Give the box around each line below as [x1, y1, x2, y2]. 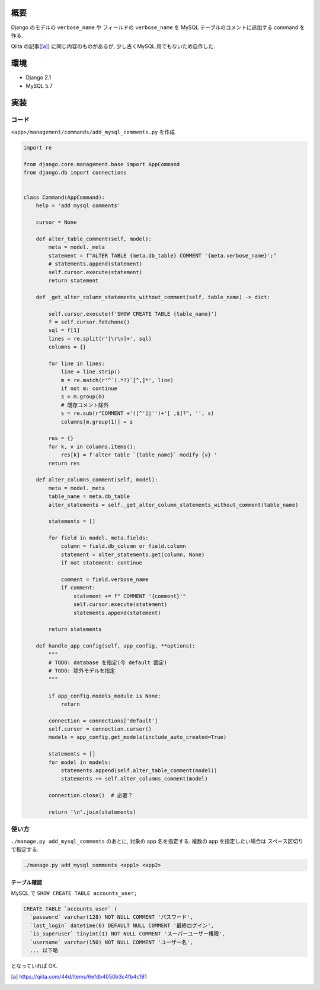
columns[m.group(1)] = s [60, 418, 133, 425]
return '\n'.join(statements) [48, 808, 136, 816]
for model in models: [48, 759, 111, 766]
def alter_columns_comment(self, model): [36, 477, 158, 483]
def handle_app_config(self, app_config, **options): [36, 643, 196, 649]
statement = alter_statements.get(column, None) [60, 551, 205, 558]
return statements [48, 626, 102, 633]
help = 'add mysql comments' [36, 202, 121, 209]
